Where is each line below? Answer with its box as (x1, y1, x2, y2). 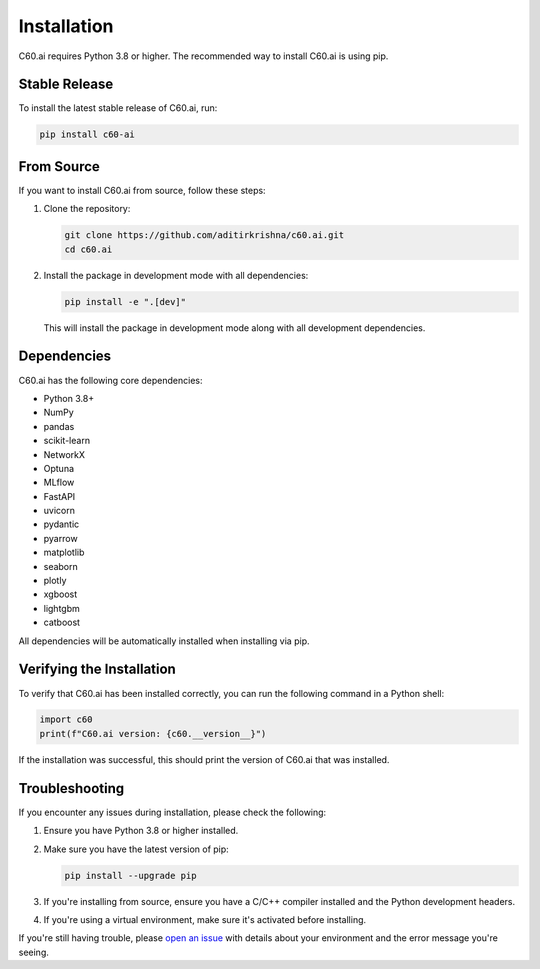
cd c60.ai (64, 243, 113, 255)
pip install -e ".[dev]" (64, 296, 187, 307)
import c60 (39, 714, 93, 725)
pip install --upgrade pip (64, 870, 197, 881)
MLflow (43, 476, 75, 489)
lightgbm (43, 602, 80, 614)
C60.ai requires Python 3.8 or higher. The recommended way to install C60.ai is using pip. (18, 50, 389, 62)
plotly (43, 575, 67, 587)
